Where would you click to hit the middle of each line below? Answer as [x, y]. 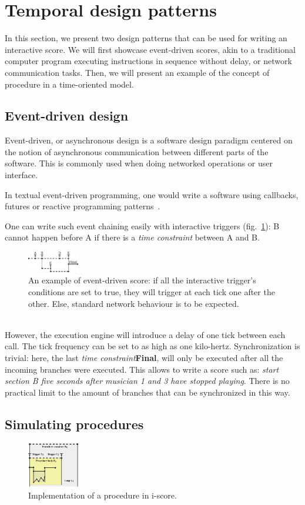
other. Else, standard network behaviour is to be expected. [134, 303]
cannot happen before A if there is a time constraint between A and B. [132, 237]
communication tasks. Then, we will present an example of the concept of [137, 72]
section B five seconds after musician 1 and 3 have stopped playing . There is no [147, 381]
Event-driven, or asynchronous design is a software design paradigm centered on [149, 140]
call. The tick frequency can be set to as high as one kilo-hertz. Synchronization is [152, 346]
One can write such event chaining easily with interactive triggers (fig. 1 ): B [142, 225]
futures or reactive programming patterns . [83, 206]
